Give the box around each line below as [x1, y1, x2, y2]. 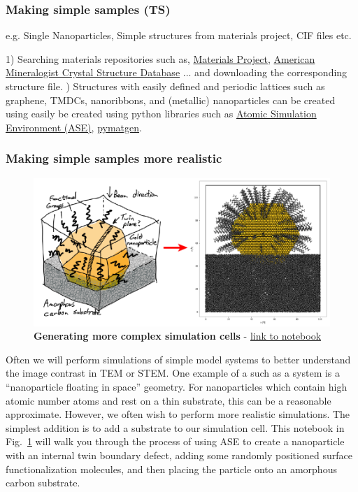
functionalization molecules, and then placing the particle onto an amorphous [6, 461, 337, 476]
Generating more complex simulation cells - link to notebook [34, 328, 322, 343]
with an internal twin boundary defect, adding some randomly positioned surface [6, 447, 352, 462]
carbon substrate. [6, 475, 80, 490]
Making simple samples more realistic [6, 150, 222, 167]
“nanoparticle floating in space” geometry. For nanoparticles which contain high [6, 379, 348, 393]
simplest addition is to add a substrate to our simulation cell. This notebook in [6, 420, 345, 435]
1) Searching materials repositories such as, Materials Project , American [6, 51, 315, 66]
